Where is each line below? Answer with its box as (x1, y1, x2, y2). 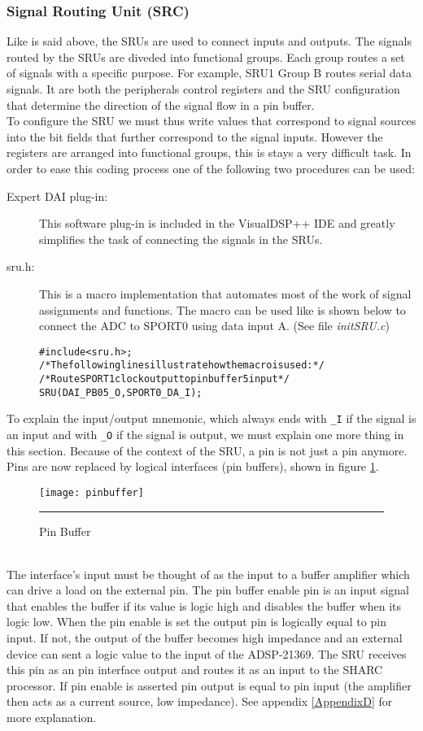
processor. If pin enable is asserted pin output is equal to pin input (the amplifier (7, 677, 412, 694)
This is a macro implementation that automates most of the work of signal (39, 285, 412, 302)
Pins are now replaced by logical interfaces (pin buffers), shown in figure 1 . (7, 458, 379, 475)
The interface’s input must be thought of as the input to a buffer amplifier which (7, 565, 410, 582)
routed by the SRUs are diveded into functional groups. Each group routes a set (7, 48, 405, 65)
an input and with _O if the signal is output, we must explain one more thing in (7, 426, 404, 442)
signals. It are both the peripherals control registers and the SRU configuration (7, 80, 400, 97)
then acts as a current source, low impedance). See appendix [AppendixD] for (7, 693, 393, 710)
